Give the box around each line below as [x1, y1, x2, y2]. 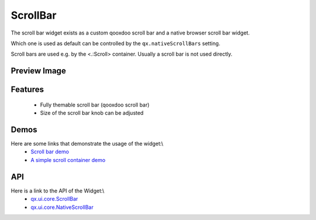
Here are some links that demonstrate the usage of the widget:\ [11, 140, 164, 147]
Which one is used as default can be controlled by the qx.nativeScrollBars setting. [11, 40, 221, 47]
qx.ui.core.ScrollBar [30, 195, 78, 202]
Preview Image [11, 66, 67, 76]
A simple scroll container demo [30, 156, 105, 163]
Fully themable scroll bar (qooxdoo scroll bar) [40, 101, 150, 108]
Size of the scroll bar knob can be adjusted [40, 109, 144, 116]
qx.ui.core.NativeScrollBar [30, 204, 94, 211]
